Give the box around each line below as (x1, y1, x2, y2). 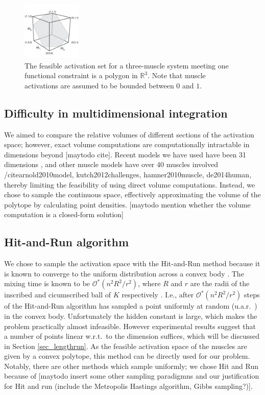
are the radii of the (190, 278, 250, 289)
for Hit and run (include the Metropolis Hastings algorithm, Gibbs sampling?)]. (4, 381, 253, 391)
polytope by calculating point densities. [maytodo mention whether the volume (4, 199, 251, 210)
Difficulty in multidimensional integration (4, 105, 228, 121)
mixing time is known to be (4, 278, 90, 289)
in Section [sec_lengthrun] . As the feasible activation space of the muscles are (4, 340, 247, 351)
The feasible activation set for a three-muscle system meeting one (25, 60, 229, 71)
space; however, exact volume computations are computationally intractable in (4, 139, 250, 150)
